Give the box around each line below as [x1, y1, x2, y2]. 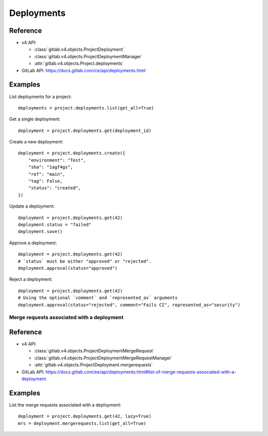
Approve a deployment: [9, 239, 57, 246]
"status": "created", [28, 185, 81, 191]
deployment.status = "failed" [18, 222, 92, 227]
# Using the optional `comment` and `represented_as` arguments [18, 295, 178, 301]
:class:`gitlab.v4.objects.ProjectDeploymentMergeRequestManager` [34, 355, 173, 361]
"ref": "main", [28, 171, 66, 177]
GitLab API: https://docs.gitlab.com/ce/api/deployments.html [21, 67, 146, 73]
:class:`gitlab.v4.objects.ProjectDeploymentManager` [34, 53, 143, 59]
